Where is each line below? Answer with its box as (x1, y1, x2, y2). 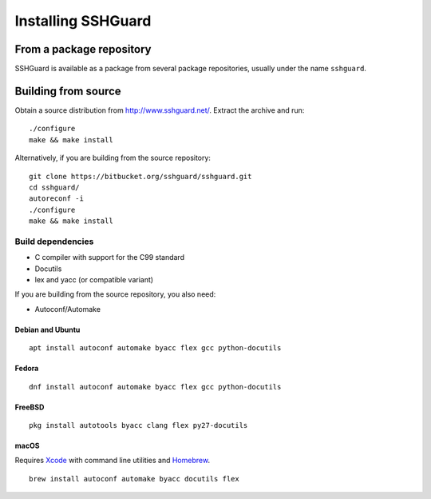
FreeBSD (14, 402, 45, 412)
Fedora (14, 364, 39, 373)
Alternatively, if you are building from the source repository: (14, 153, 212, 163)
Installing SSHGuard (14, 12, 152, 30)
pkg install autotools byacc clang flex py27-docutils (29, 421, 248, 429)
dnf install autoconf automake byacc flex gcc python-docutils (29, 382, 282, 391)
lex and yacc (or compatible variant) (34, 275, 154, 285)
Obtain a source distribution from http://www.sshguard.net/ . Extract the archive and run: (14, 105, 305, 115)
